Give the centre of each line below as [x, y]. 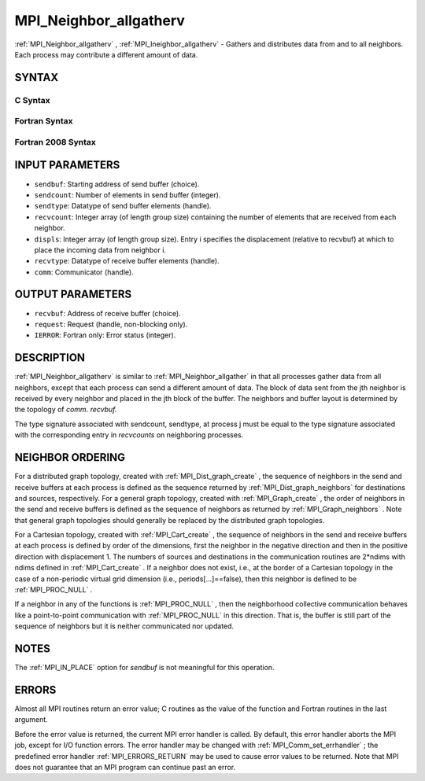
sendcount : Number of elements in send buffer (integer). [128, 195]
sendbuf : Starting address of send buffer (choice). [117, 184]
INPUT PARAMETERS [67, 165]
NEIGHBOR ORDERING [70, 457]
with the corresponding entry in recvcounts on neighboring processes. [129, 435]
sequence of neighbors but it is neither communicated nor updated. [124, 626]
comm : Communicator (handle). [84, 272]
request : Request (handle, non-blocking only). [111, 324]
